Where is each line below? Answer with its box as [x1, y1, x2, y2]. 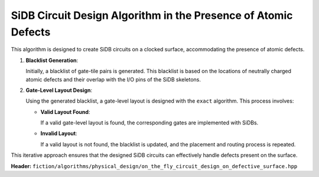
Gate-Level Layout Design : [25, 86, 93, 94]
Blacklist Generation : [25, 57, 79, 64]
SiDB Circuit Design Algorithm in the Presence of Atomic [11, 9, 293, 22]
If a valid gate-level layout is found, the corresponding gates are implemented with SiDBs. [40, 119, 259, 126]
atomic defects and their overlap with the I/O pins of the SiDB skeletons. [25, 76, 201, 83]
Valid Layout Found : [40, 108, 90, 115]
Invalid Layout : [40, 130, 77, 137]
